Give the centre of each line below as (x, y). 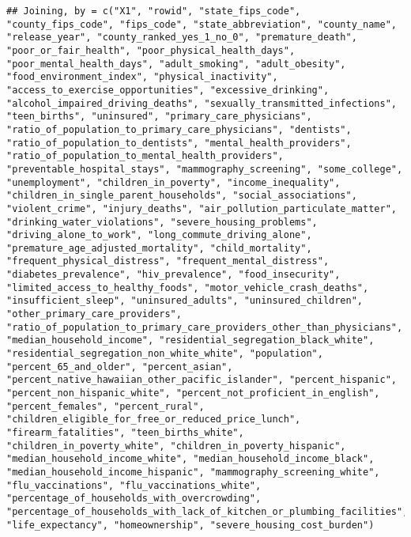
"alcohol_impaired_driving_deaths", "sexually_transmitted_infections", (202, 103)
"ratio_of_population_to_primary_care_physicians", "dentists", (179, 129)
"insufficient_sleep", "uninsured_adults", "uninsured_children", (185, 301)
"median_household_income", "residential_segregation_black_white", (190, 340)
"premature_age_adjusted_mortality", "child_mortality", (159, 248)
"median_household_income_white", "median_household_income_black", (190, 459)
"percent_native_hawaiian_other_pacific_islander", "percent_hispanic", (202, 380)
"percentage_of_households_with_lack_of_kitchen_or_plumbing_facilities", (207, 511)
